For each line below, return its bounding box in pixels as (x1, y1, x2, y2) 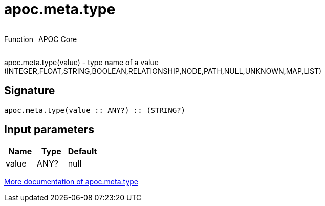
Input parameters (4, 123, 95, 136)
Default (68, 146, 97, 157)
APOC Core (38, 34, 77, 44)
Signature (4, 84, 55, 97)
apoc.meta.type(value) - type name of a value (4, 57, 159, 67)
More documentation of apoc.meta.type (4, 177, 139, 187)
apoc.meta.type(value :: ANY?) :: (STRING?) (4, 106, 186, 114)
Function (4, 34, 33, 44)
